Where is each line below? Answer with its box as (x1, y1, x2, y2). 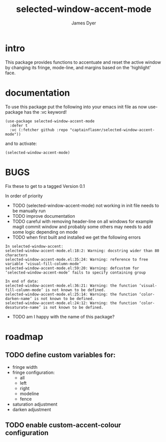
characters (5, 253, 28, 258)
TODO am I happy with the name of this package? (12, 313, 115, 319)
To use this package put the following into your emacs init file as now (5, 104, 147, 110)
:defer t (9, 123, 28, 128)
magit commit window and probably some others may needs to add (12, 223, 151, 230)
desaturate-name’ (5, 305, 41, 310)
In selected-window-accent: (5, 244, 64, 249)
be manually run (12, 208, 46, 214)
